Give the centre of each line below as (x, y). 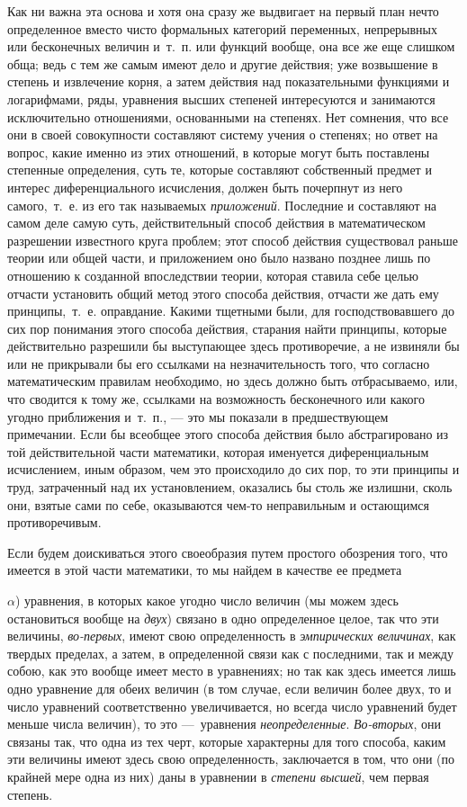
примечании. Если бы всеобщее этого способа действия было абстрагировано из (228, 434)
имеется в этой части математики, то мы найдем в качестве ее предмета (205, 570)
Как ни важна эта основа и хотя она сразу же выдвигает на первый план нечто (223, 11)
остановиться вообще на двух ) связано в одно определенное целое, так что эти (223, 618)
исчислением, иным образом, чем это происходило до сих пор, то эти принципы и (233, 469)
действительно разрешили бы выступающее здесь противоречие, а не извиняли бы (233, 346)
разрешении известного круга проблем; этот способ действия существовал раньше (233, 240)
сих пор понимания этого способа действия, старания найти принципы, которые (227, 328)
